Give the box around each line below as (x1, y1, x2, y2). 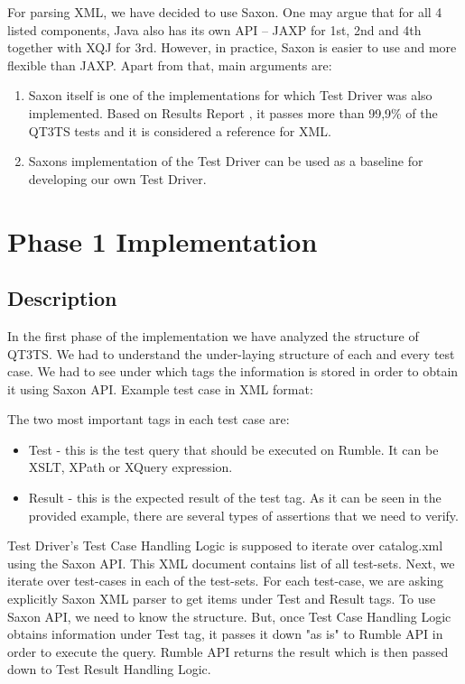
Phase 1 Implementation (7, 222, 318, 259)
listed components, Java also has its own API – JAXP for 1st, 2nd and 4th (7, 20, 422, 39)
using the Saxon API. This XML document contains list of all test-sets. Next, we (7, 553, 455, 572)
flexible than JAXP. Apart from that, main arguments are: (7, 55, 332, 74)
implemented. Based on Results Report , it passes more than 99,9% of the (28, 103, 438, 122)
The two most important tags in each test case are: (7, 410, 290, 429)
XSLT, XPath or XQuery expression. (28, 458, 233, 476)
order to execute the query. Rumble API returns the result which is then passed (7, 642, 449, 661)
